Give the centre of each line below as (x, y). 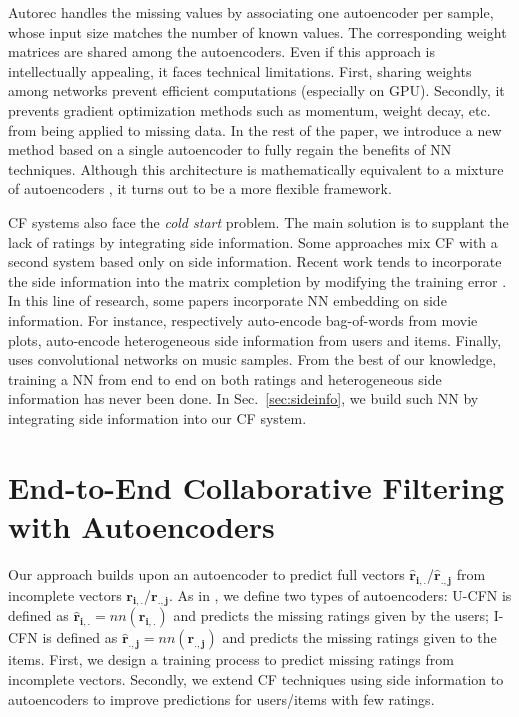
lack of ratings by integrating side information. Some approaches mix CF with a (253, 241)
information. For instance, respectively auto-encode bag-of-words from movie (243, 319)
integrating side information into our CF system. (157, 417)
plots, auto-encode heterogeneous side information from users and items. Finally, (255, 339)
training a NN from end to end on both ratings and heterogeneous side (225, 378)
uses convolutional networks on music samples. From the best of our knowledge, (252, 359)
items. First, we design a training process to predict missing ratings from (231, 659)
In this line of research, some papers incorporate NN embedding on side (227, 300)
